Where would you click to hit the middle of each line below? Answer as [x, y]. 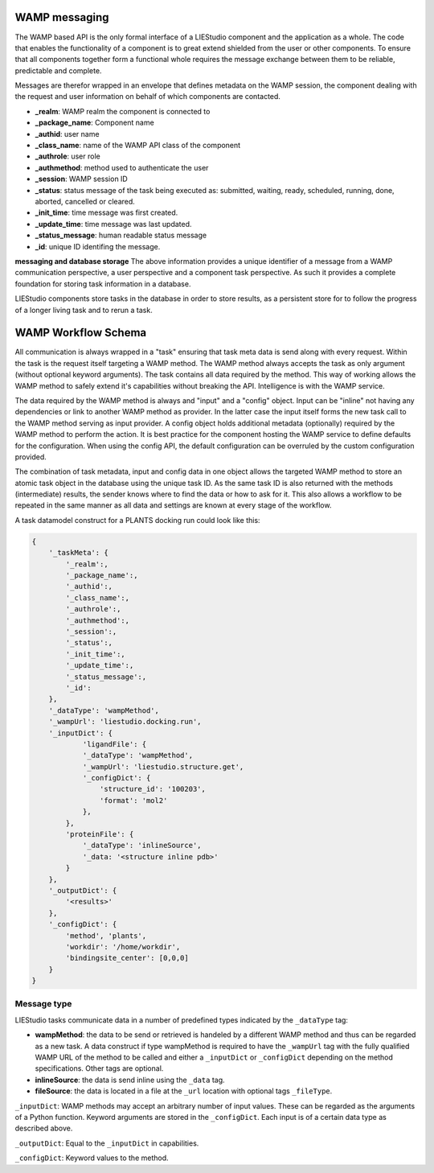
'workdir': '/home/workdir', [123, 947]
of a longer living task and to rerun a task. [84, 310]
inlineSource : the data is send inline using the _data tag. [130, 1080]
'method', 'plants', [106, 936]
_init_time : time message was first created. [106, 212]
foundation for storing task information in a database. [103, 284]
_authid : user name [67, 134]
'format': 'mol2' [133, 800]
